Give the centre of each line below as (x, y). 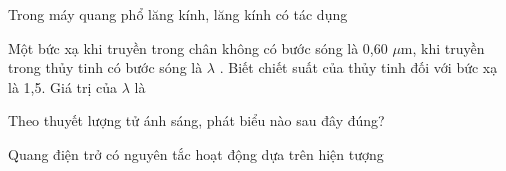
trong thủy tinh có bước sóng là (105, 67)
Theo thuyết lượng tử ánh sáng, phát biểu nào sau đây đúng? (196, 120)
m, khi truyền (442, 47)
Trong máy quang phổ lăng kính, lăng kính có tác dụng (178, 14)
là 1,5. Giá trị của (63, 86)
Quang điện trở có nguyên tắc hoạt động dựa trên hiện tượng (196, 153)
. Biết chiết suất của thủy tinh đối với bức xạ (358, 67)
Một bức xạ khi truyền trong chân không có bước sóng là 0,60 (198, 47)
